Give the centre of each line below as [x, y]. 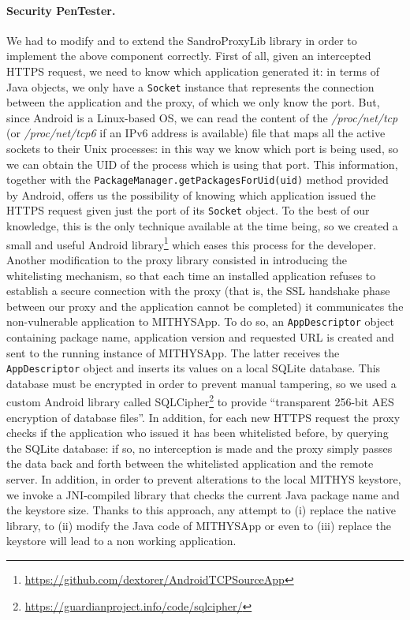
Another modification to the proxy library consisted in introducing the [177, 259]
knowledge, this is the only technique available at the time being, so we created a [202, 226]
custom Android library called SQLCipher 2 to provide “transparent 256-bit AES [200, 401]
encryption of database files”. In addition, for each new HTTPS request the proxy [203, 417]
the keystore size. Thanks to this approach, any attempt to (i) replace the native [201, 510]
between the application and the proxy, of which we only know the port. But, [193, 102]
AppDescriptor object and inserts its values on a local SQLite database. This [194, 368]
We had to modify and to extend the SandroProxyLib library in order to [182, 40]
